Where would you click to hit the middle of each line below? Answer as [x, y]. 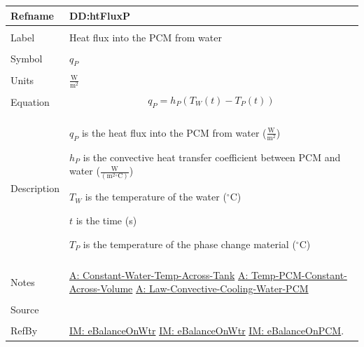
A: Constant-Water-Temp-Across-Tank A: [159, 274]
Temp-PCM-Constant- [299, 274]
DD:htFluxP [99, 15]
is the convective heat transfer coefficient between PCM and [212, 157]
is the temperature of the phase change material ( [189, 244]
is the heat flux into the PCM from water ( [174, 132]
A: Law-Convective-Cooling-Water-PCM [222, 288]
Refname [32, 15]
